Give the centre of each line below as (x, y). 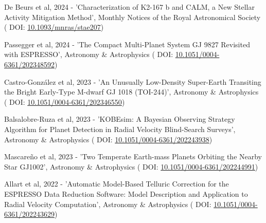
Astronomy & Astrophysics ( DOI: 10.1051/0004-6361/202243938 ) (108, 139)
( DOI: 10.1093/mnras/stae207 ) (54, 27)
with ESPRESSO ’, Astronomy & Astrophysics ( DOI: (89, 54)
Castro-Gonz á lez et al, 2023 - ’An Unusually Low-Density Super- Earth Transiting (133, 81)
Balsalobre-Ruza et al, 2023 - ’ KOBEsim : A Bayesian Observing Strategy (120, 119)
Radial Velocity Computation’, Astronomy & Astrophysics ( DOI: (108, 204)
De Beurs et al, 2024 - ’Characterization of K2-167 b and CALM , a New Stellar (129, 7)
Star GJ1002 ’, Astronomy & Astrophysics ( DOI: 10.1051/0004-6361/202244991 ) (131, 166)
